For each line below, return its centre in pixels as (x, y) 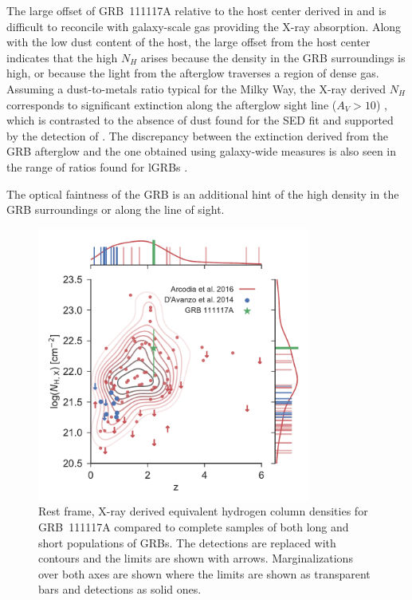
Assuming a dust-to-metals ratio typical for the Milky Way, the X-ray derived (196, 88)
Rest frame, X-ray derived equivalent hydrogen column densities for (203, 511)
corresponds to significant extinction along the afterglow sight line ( (172, 104)
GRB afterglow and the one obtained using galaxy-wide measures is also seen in (202, 151)
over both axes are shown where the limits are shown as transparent (204, 573)
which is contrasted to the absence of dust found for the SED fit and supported (200, 120)
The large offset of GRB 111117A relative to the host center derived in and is (196, 10)
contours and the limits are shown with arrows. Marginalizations (196, 558)
